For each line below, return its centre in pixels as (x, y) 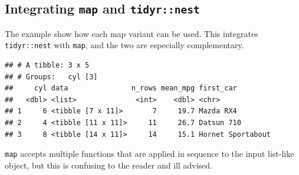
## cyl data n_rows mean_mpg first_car (121, 88)
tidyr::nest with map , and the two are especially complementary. (124, 45)
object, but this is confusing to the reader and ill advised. (109, 165)
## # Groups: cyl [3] (51, 77)
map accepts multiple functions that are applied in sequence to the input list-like (149, 154)
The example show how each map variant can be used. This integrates (132, 33)
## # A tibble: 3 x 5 (47, 65)
